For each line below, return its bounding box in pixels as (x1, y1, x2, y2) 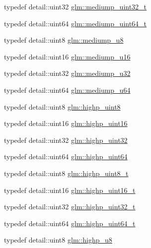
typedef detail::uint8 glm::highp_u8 (4, 235, 112, 245)
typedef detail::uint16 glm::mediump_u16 (4, 51, 131, 62)
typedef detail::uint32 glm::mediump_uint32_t (4, 1, 147, 11)
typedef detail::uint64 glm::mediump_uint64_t (4, 18, 147, 28)
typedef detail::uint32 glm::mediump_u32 (4, 68, 131, 78)
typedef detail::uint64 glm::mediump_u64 (4, 84, 131, 95)
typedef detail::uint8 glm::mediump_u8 (4, 35, 124, 45)
